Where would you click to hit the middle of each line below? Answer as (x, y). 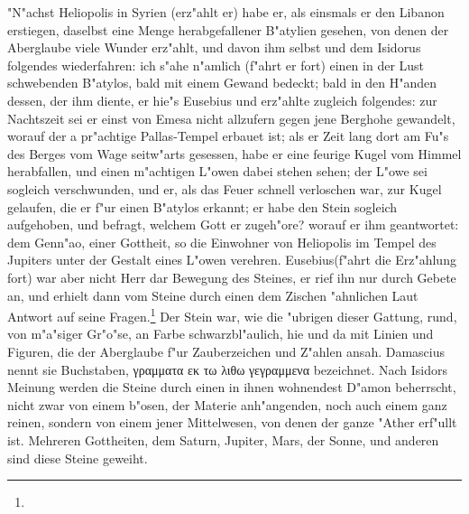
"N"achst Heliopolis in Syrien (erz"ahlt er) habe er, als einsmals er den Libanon (226, 12)
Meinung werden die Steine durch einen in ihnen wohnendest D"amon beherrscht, (232, 387)
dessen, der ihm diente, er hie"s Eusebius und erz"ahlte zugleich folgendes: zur (222, 100)
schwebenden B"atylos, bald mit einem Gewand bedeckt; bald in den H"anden (222, 83)
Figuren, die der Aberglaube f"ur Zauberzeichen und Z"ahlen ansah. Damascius (226, 351)
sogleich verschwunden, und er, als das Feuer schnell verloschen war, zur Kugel (225, 188)
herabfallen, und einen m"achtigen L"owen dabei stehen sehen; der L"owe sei (217, 171)
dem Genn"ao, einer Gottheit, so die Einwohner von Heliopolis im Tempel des (222, 242)
